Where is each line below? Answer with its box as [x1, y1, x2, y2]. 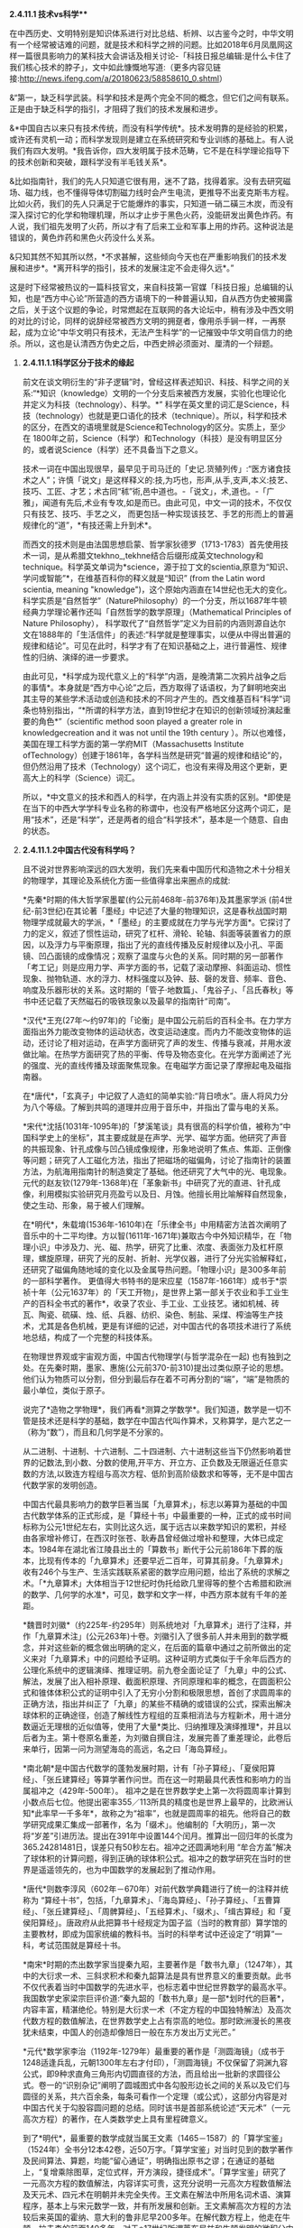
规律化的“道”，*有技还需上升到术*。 [22, 520, 157, 531]
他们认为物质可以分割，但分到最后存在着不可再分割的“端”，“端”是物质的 [22, 1373, 290, 1384]
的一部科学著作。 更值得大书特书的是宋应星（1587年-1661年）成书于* [22, 1276, 280, 1286]
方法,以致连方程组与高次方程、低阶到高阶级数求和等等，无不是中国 [38, 1468, 286, 1479]
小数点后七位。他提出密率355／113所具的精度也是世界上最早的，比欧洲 [22, 1797, 286, 1807]
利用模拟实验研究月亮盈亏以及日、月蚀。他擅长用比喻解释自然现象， [38, 1188, 291, 1199]
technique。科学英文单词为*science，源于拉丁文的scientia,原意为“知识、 [22, 561, 293, 572]
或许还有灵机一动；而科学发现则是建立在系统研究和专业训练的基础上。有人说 [9, 134, 294, 144]
